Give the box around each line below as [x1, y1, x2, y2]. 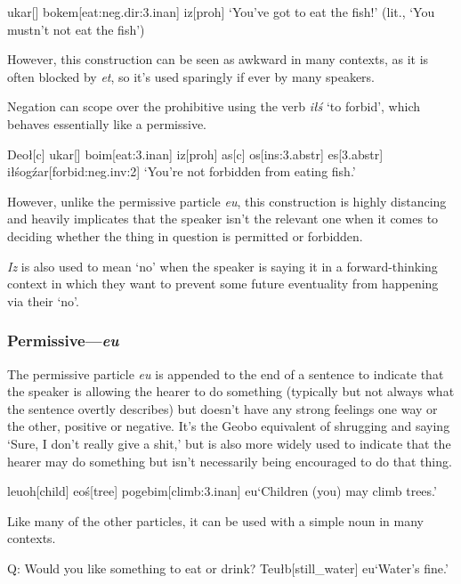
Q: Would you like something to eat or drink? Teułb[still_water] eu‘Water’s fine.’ [7, 558, 449, 577]
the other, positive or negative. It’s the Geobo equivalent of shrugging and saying [7, 417, 450, 435]
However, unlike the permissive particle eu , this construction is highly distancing [7, 191, 447, 210]
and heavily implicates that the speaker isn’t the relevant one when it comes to [7, 209, 439, 228]
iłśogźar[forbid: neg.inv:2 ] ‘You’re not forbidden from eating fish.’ [7, 162, 356, 181]
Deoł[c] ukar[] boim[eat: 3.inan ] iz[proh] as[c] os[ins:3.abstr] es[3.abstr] [7, 144, 384, 163]
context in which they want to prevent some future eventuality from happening [7, 274, 439, 293]
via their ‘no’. [7, 291, 79, 310]
